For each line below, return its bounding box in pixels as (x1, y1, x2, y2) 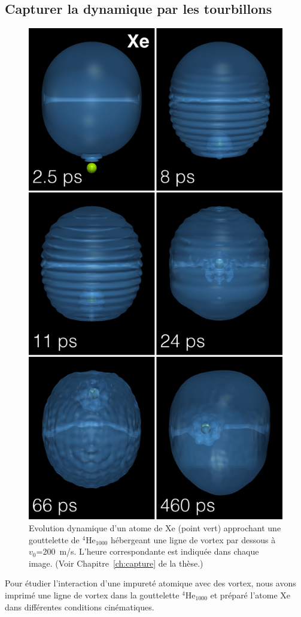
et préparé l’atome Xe (210, 588, 290, 601)
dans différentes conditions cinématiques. (5, 600, 154, 613)
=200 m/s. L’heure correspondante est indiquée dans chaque (36, 545, 259, 558)
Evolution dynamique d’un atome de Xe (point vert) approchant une (29, 521, 281, 534)
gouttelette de (29, 533, 80, 546)
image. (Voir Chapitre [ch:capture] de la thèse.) (29, 556, 203, 569)
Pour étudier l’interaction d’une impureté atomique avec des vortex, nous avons (5, 577, 296, 589)
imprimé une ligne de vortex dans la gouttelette (5, 588, 180, 601)
